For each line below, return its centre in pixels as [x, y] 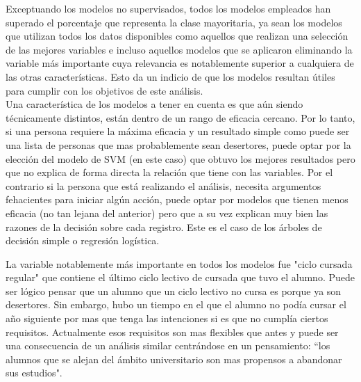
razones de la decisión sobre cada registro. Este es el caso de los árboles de [164, 226]
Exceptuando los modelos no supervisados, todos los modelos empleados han [168, 8]
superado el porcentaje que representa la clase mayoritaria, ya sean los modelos [174, 22]
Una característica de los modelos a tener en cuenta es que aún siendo [154, 104]
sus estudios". [34, 373]
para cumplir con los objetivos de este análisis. [104, 90]
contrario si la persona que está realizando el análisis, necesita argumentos [163, 185]
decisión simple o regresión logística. [83, 240]
